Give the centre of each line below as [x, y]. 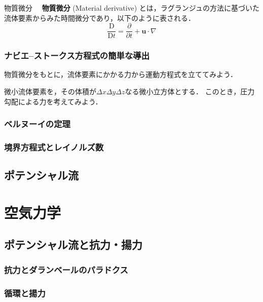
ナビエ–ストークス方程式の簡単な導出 [77, 55]
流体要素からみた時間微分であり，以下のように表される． [100, 17]
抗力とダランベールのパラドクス [66, 269]
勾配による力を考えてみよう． [53, 101]
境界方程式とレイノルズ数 [54, 147]
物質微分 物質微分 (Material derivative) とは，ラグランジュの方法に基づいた [132, 8]
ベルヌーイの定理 [37, 124]
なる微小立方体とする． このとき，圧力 [190, 91]
